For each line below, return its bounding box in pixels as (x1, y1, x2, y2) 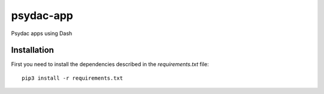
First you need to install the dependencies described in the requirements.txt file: (11, 61, 209, 68)
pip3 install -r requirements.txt (22, 74, 123, 82)
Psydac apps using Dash (11, 30, 73, 37)
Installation (11, 45, 54, 55)
